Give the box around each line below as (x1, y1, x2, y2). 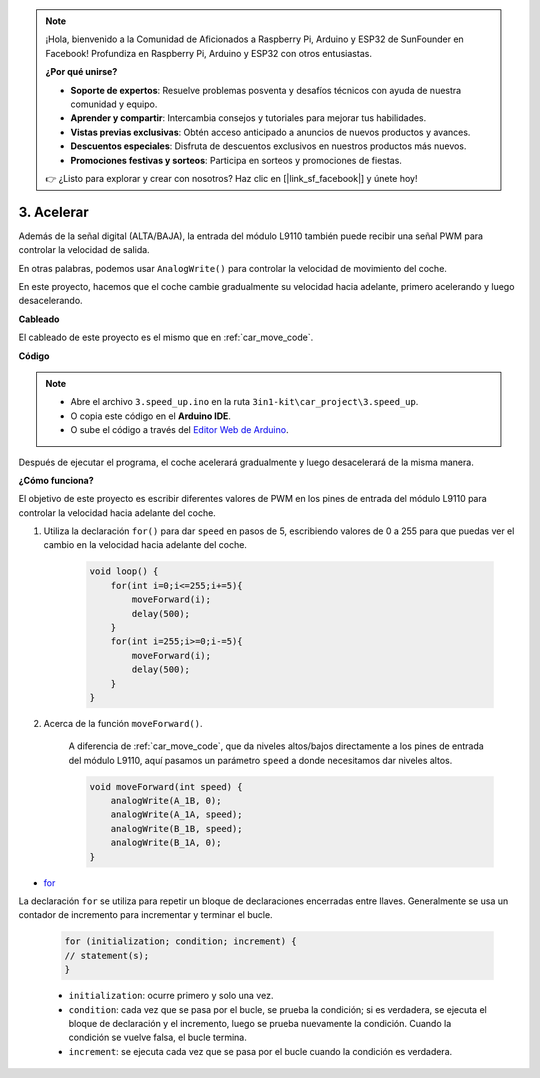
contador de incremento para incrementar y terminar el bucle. (18, 909, 274, 921)
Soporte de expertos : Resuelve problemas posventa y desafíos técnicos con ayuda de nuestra (70, 84, 462, 96)
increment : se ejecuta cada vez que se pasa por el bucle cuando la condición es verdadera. (68, 1045, 453, 1057)
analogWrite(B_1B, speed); (110, 823, 244, 834)
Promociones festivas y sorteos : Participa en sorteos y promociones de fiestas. (70, 154, 402, 166)
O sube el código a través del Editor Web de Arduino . (70, 424, 289, 436)
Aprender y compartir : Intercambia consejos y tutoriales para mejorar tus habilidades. (70, 112, 427, 124)
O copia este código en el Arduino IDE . (70, 410, 232, 422)
